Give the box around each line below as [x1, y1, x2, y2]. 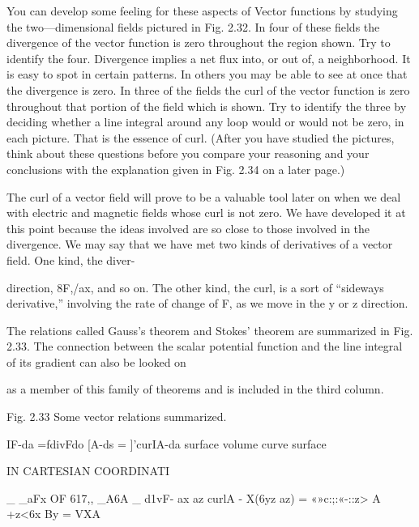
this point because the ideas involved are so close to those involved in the [6, 219, 370, 236]
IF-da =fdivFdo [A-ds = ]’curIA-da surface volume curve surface [6, 435, 327, 452]
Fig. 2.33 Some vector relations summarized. [6, 408, 227, 425]
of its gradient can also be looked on [6, 353, 186, 370]
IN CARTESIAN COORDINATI [6, 462, 170, 479]
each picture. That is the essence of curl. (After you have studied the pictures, [6, 129, 395, 146]
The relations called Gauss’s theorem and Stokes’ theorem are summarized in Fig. [6, 321, 413, 338]
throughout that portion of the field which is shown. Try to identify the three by [6, 97, 407, 114]
